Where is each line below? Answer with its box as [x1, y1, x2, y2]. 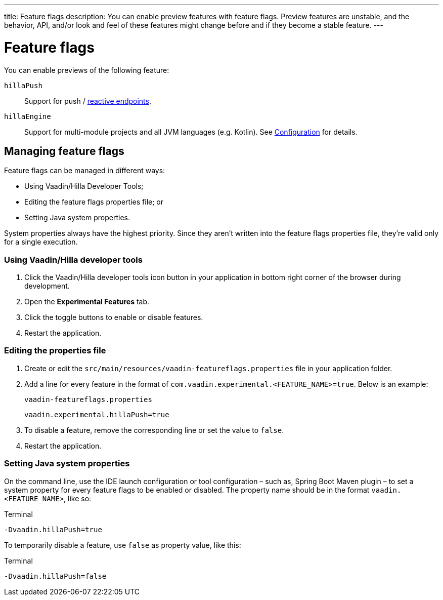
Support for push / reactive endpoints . [24, 96, 152, 105]
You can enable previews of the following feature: [4, 65, 169, 74]
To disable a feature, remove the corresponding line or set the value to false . [24, 425, 284, 434]
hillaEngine [4, 112, 51, 121]
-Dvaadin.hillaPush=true [4, 525, 102, 534]
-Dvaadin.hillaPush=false [4, 572, 107, 580]
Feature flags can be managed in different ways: [4, 166, 165, 175]
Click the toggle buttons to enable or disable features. [24, 313, 203, 322]
